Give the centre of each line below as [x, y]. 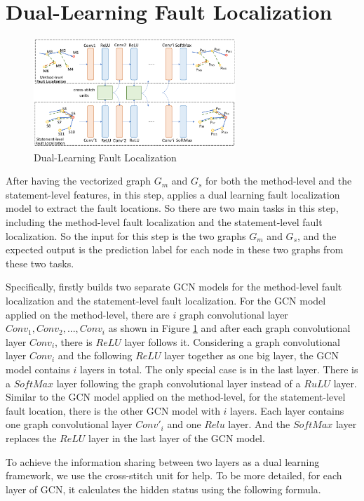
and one [184, 424]
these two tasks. [40, 263]
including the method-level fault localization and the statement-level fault [164, 222]
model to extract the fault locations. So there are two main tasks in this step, [172, 208]
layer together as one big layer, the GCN [251, 355]
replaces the [31, 437]
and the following [95, 355]
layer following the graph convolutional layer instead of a [178, 383]
